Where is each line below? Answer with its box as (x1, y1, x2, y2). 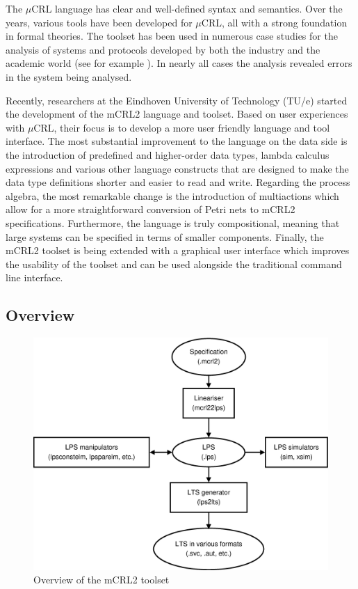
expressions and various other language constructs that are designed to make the (6, 161, 349, 175)
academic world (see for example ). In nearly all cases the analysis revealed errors (6, 56, 352, 70)
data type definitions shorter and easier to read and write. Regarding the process (6, 175, 350, 189)
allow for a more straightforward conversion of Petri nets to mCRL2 (6, 202, 295, 217)
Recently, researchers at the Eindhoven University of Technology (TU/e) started (6, 93, 348, 107)
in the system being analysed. (6, 69, 132, 84)
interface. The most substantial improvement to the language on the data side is (6, 134, 348, 148)
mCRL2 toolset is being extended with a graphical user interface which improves (6, 243, 350, 258)
